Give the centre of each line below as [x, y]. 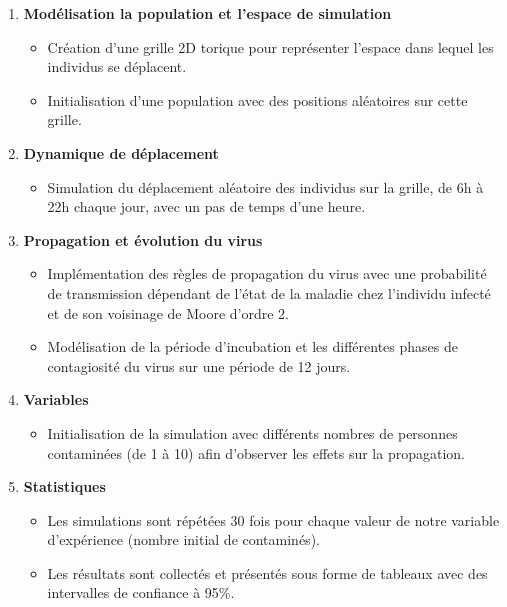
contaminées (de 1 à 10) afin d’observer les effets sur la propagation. [256, 452]
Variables [56, 399]
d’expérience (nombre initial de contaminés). [183, 539]
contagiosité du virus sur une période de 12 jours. [199, 365]
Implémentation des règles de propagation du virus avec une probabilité [267, 273]
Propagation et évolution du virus [143, 239]
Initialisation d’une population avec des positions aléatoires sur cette [257, 99]
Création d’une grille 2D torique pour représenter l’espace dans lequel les [270, 46]
